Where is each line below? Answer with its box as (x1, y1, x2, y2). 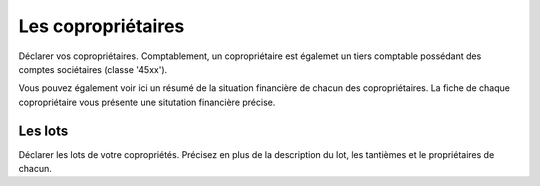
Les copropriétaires (18, 15, 185, 37)
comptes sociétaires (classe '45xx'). (18, 63, 168, 75)
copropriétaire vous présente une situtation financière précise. (18, 96, 276, 108)
